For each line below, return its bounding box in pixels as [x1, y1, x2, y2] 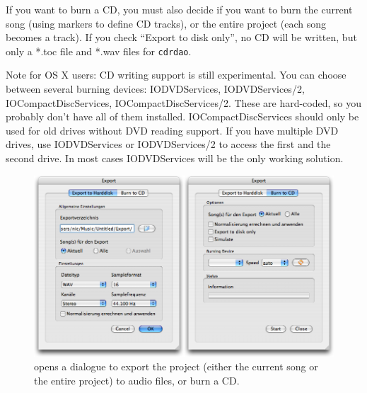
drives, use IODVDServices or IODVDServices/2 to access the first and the [6, 137, 331, 152]
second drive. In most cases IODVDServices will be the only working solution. [6, 151, 344, 165]
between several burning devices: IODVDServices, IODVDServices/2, [6, 81, 305, 96]
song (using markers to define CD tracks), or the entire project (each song [6, 16, 327, 30]
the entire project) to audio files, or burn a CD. [34, 373, 240, 388]
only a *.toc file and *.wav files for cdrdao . [6, 43, 192, 58]
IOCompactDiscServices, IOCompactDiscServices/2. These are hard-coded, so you [6, 95, 362, 110]
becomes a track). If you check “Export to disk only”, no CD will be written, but [6, 30, 357, 45]
